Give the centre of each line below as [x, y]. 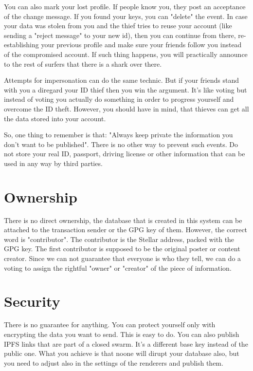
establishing [21, 45]
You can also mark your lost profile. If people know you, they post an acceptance [125, 6]
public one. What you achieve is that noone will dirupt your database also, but [122, 353]
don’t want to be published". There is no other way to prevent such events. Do [121, 144]
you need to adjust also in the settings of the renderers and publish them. [114, 362]
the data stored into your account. [55, 118]
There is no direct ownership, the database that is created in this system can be [123, 220]
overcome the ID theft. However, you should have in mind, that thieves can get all [126, 108]
